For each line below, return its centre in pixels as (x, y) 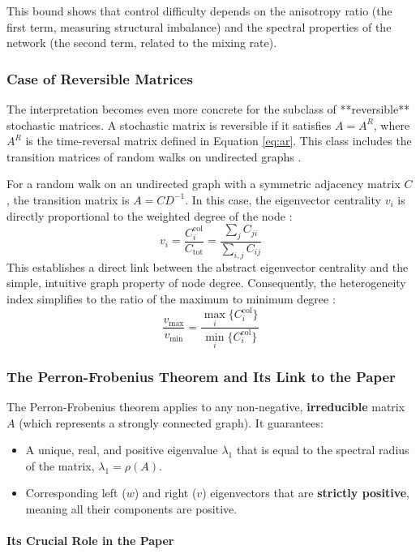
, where (392, 125)
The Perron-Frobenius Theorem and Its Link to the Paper (201, 376)
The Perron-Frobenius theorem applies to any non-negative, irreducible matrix (206, 407)
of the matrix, (60, 465)
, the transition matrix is (68, 199)
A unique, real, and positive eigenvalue (122, 450)
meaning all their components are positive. (131, 509)
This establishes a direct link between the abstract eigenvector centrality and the (208, 266)
